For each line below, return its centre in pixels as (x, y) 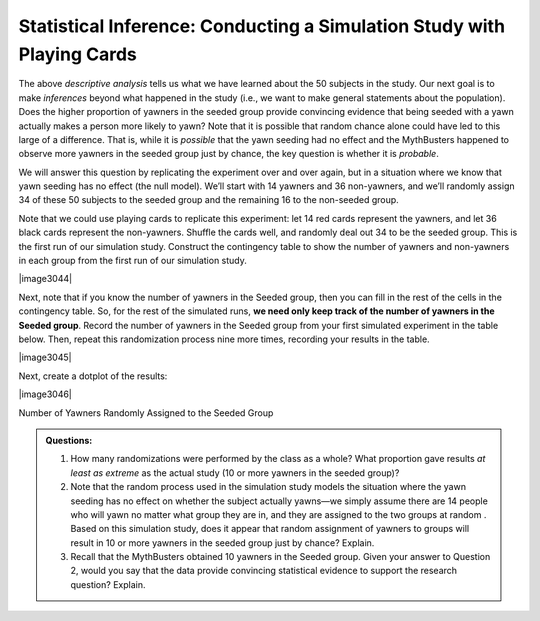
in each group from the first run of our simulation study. (132, 261)
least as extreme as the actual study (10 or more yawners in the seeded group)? (235, 472)
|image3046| (45, 394)
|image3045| (45, 357)
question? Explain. (108, 584)
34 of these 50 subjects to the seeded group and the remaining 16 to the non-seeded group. (208, 200)
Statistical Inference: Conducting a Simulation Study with (261, 26)
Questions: (69, 440)
